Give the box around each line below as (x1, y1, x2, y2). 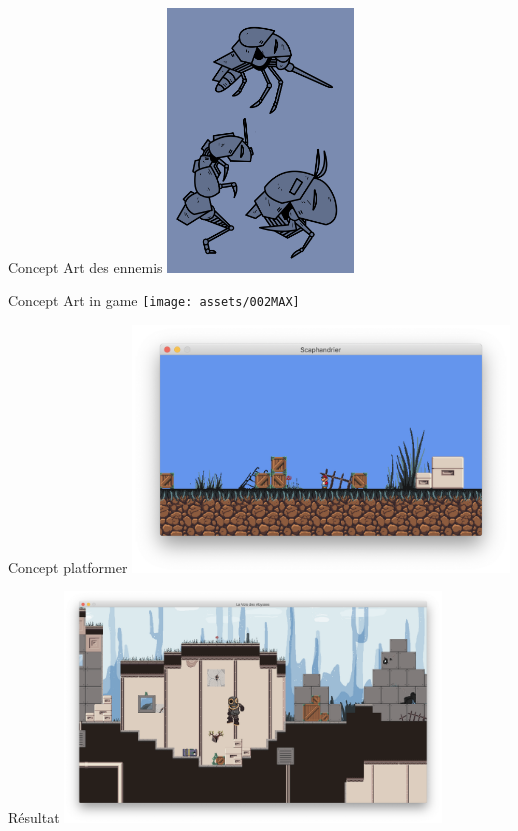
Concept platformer (8, 556, 128, 577)
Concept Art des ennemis (8, 256, 163, 277)
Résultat (8, 807, 60, 828)
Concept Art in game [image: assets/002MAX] (8, 290, 300, 311)
